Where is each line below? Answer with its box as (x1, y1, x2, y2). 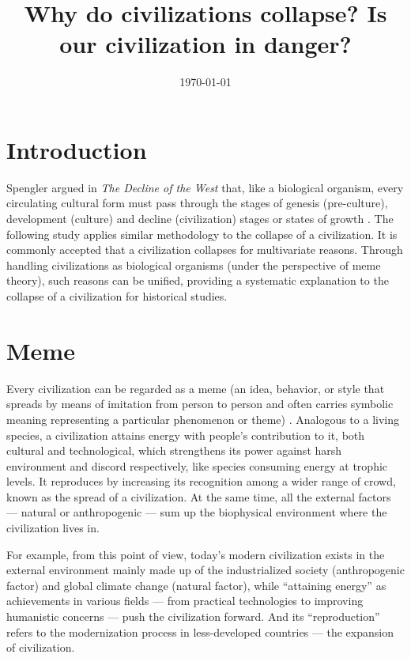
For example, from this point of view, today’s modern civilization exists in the (6, 546, 385, 562)
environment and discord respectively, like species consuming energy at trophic (6, 457, 388, 474)
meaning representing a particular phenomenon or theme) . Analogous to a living (6, 410, 399, 427)
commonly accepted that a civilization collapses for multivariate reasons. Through (6, 241, 403, 258)
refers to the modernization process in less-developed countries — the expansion (6, 623, 394, 640)
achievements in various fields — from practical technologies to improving (6, 592, 364, 609)
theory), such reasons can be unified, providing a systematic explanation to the (6, 272, 389, 289)
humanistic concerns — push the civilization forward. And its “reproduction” (6, 608, 380, 625)
